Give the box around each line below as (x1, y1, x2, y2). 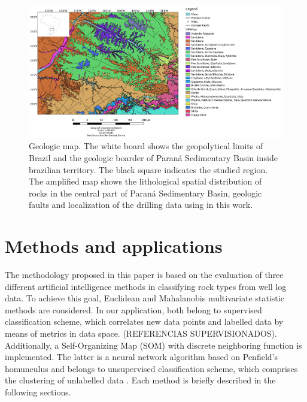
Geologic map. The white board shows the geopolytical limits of (29, 140, 263, 152)
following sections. (5, 385, 71, 398)
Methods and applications (5, 234, 223, 258)
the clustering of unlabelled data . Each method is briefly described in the (5, 374, 276, 386)
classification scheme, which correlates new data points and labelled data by (5, 315, 284, 328)
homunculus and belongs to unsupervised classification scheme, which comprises (5, 362, 298, 374)
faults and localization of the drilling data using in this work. (29, 198, 253, 211)
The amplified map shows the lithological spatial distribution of (29, 175, 262, 188)
